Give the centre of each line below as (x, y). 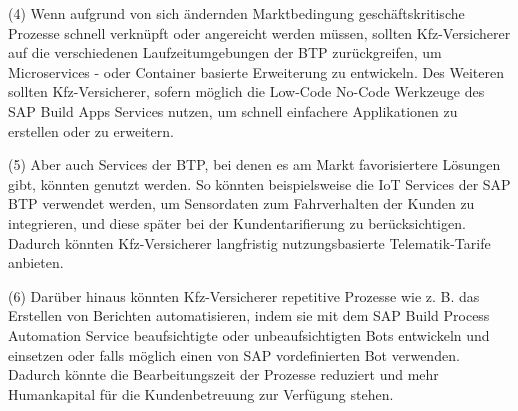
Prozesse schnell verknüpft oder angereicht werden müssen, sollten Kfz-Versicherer (259, 32)
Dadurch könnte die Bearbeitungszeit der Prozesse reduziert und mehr (223, 374)
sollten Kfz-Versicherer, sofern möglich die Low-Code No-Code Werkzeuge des (246, 91)
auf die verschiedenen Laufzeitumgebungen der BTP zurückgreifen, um (225, 52)
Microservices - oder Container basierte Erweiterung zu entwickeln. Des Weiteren (256, 71)
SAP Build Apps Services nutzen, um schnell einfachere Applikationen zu (233, 110)
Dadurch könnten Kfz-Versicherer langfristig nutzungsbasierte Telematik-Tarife (249, 242)
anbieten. (36, 262)
